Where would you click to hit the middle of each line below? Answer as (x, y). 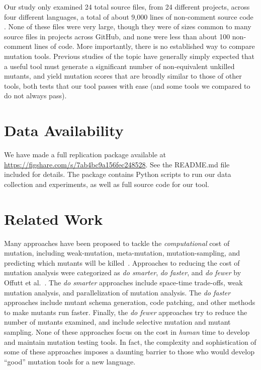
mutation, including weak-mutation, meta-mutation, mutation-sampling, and (122, 253)
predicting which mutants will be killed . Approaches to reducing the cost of (122, 262)
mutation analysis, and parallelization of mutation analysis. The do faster (117, 292)
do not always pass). (35, 96)
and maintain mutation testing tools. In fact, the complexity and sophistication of (130, 342)
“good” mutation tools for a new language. (70, 361)
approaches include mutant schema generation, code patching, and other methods (130, 302)
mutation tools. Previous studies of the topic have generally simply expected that (129, 56)
